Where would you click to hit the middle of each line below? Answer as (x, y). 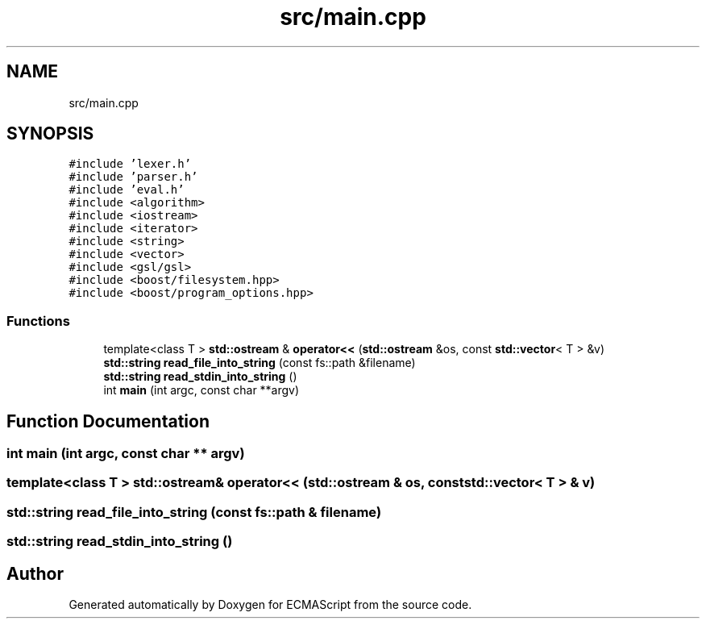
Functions (38, 321)
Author (35, 573)
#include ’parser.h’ (133, 177)
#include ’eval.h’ (127, 190)
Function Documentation (108, 421)
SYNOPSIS (50, 134)
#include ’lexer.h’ (130, 164)
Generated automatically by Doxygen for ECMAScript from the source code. (270, 604)
